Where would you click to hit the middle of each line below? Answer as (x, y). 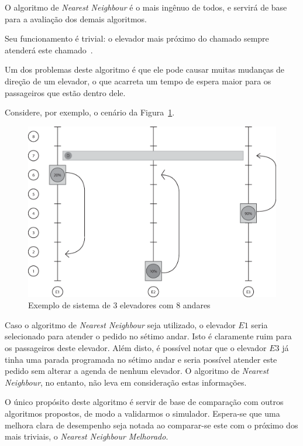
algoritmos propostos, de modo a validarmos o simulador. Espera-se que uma (142, 413)
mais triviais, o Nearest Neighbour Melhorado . (87, 436)
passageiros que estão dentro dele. (65, 92)
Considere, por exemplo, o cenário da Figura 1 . (90, 112)
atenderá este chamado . (49, 50)
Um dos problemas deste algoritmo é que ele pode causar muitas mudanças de (145, 69)
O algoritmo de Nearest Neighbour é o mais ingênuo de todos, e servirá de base (146, 7)
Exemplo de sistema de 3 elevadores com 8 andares (119, 305)
